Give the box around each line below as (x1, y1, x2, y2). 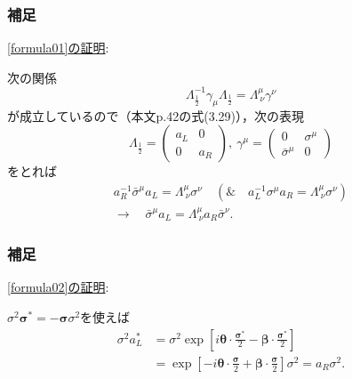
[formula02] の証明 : (7, 278, 109, 296)
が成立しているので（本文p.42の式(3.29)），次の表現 (7, 106, 305, 125)
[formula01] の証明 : (7, 38, 109, 57)
